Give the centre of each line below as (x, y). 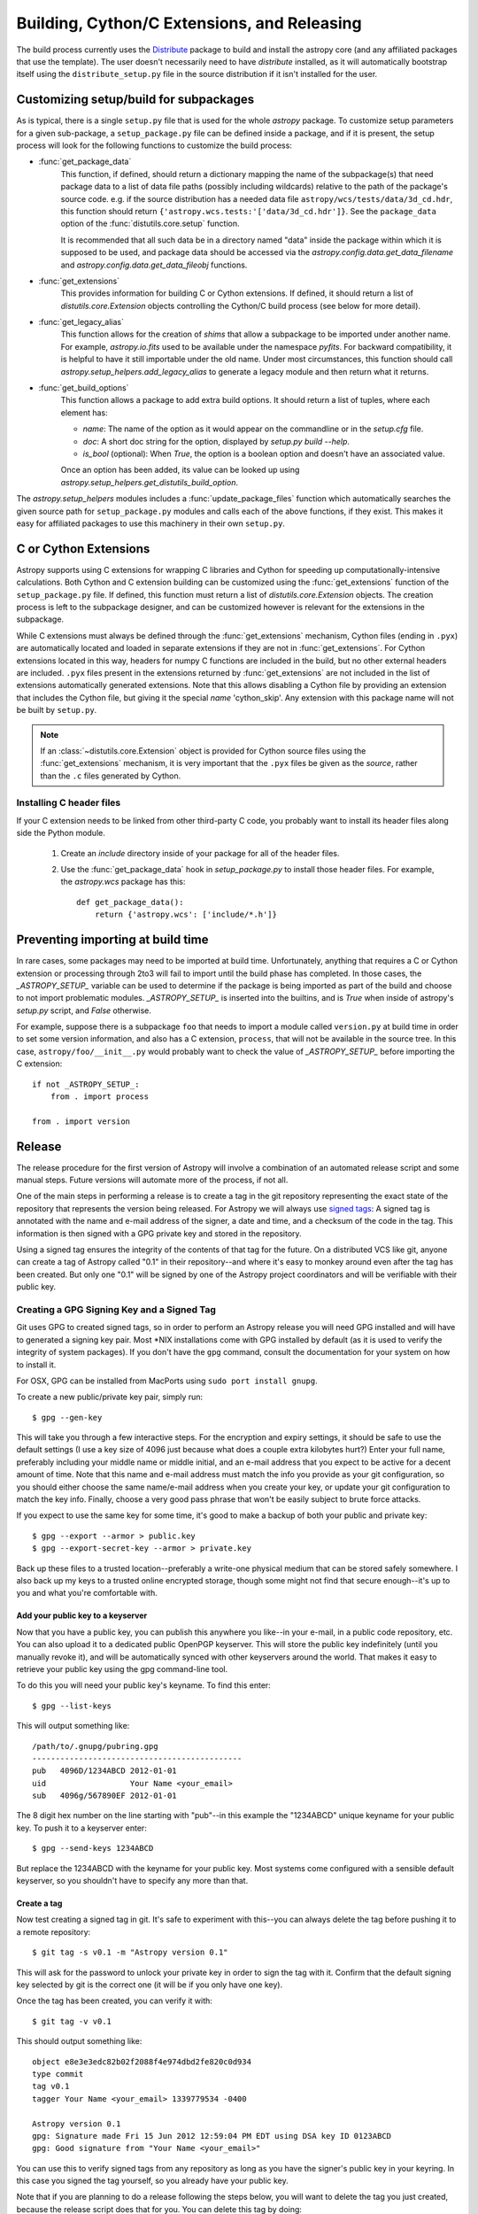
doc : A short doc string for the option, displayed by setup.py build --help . (216, 441)
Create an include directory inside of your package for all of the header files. (200, 853)
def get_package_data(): (130, 902)
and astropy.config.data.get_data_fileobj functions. (154, 265)
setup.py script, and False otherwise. (84, 1010)
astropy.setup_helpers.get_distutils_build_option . (150, 482)
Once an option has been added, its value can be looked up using (180, 470)
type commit (58, 2074)
